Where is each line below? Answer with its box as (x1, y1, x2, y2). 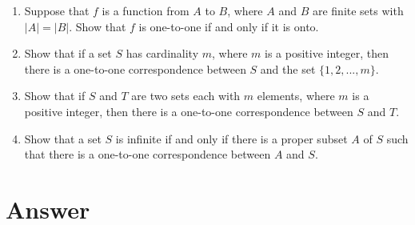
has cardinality (126, 45, 199, 62)
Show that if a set (24, 45, 112, 62)
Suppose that (24, 2, 90, 18)
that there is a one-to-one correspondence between (24, 146, 271, 163)
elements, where (257, 87, 335, 104)
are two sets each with (131, 87, 241, 104)
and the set (260, 60, 316, 77)
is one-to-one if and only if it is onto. (138, 18, 319, 34)
